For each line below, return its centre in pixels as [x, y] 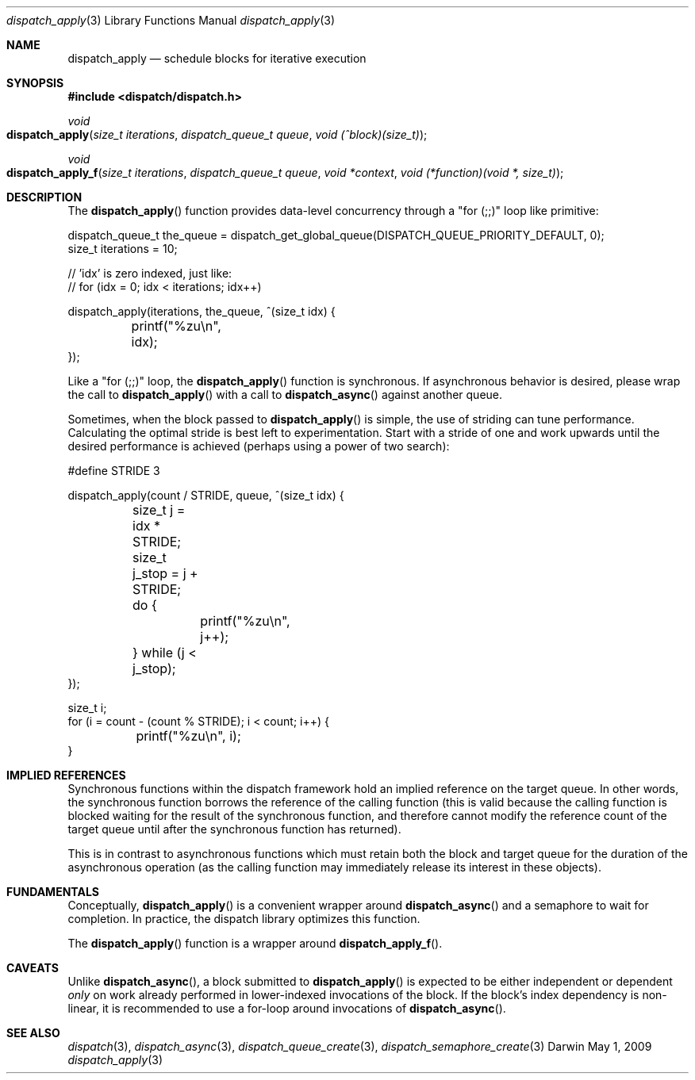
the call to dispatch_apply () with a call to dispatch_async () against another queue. [285, 394]
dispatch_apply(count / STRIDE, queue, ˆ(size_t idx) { [206, 495]
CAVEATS [33, 968]
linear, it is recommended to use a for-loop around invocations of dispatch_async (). [287, 1008]
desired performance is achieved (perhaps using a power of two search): [259, 446]
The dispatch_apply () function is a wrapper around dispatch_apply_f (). [255, 943]
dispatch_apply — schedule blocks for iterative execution [217, 58]
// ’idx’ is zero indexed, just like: [150, 273]
